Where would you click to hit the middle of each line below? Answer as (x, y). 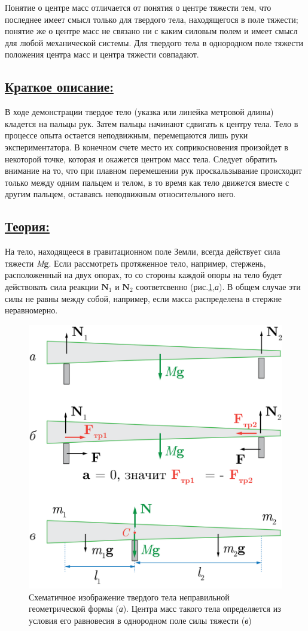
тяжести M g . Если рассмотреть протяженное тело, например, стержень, (135, 263)
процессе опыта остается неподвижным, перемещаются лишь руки (126, 135)
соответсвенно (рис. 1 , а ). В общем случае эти (218, 286)
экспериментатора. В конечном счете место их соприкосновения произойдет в (147, 147)
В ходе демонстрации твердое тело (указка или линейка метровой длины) (139, 112)
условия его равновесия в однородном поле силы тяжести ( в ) (140, 620)
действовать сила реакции (52, 286)
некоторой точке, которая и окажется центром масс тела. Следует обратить (141, 158)
